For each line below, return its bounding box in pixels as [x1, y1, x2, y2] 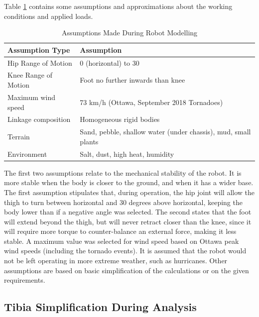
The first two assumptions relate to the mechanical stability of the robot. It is [4, 167, 242, 178]
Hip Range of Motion [7, 57, 72, 68]
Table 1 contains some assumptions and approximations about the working [4, 1, 233, 11]
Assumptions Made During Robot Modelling [61, 27, 198, 38]
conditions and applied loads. [4, 10, 93, 21]
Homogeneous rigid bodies [80, 114, 160, 124]
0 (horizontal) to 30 [80, 57, 139, 68]
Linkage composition [7, 114, 71, 124]
